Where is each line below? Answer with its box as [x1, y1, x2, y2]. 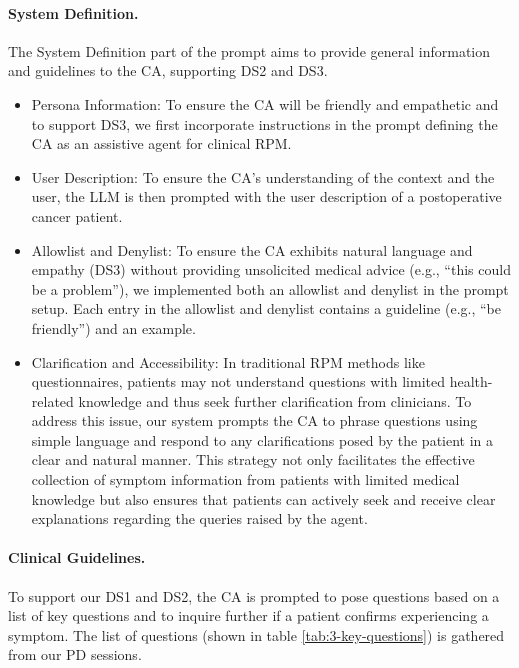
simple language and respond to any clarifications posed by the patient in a [31, 429, 494, 450]
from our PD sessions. [8, 644, 142, 665]
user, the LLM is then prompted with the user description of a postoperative [31, 186, 502, 207]
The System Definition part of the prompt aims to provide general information [8, 40, 491, 61]
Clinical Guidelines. [8, 547, 146, 568]
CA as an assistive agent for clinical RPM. [31, 133, 292, 154]
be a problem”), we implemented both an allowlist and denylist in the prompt [31, 278, 509, 299]
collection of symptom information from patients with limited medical [31, 469, 460, 490]
